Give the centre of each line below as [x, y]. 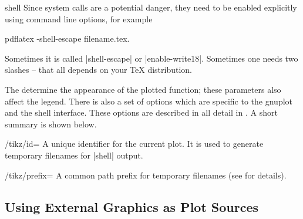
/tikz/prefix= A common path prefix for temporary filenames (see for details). [146, 175]
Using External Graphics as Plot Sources [132, 206]
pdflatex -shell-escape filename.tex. [67, 38]
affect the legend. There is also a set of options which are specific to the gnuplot [149, 101]
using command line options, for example [79, 18]
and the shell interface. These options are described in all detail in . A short [141, 112]
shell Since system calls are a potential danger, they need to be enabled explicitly [151, 7]
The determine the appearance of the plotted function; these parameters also [143, 89]
